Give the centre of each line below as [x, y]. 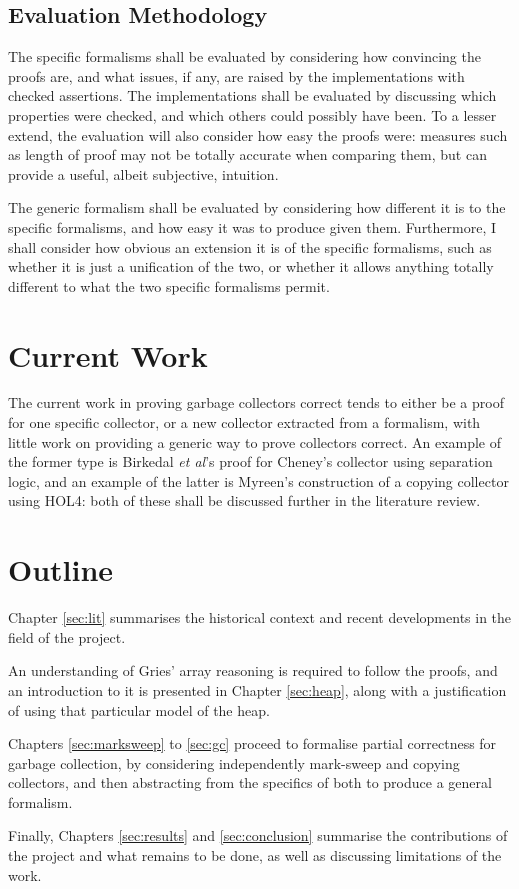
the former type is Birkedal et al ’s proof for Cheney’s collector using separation [250, 461]
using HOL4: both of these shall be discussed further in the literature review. [244, 500]
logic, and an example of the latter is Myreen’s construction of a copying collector [258, 480]
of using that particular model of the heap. [139, 709]
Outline [61, 569]
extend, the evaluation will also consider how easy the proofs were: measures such [258, 134]
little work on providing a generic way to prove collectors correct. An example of [255, 441]
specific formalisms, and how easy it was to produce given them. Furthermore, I [252, 226]
